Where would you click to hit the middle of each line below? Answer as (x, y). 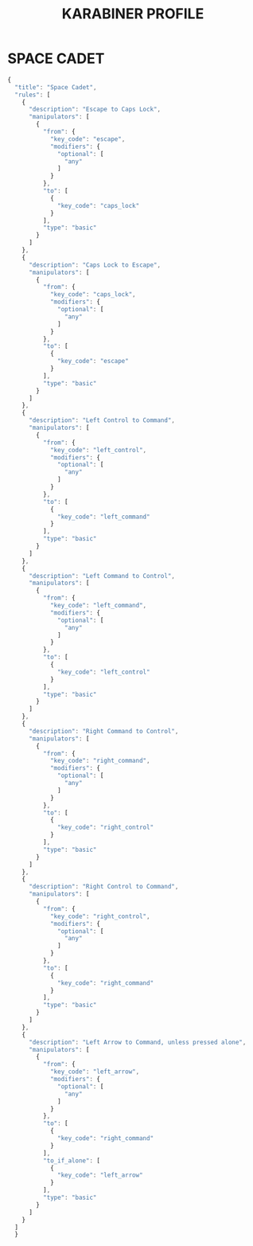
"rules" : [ (33, 95)
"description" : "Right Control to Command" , (103, 887)
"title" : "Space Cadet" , (56, 87)
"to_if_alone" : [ (72, 1160)
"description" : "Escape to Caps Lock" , (94, 109)
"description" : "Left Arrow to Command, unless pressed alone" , (137, 1042)
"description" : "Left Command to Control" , (102, 576)
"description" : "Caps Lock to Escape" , (94, 265)
